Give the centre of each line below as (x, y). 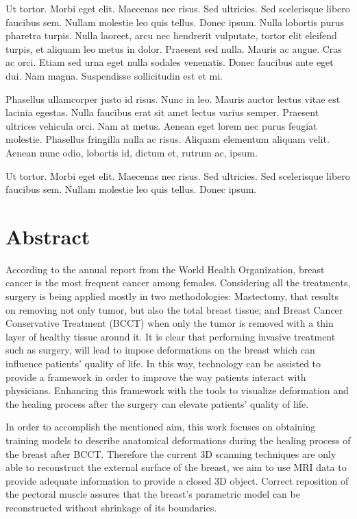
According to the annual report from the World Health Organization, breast (165, 269)
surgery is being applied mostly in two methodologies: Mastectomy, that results (172, 296)
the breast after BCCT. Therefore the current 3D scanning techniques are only (171, 453)
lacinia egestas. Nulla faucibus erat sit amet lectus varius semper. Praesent (162, 112)
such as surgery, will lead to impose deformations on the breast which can (160, 350)
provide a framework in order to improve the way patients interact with (156, 377)
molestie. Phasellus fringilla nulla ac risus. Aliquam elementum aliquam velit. (168, 139)
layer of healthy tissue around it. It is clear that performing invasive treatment (171, 336)
